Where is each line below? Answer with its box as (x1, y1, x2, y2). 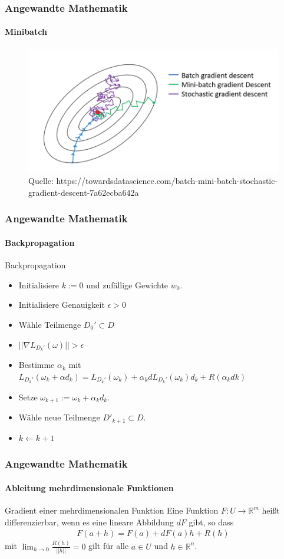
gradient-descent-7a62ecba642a (28, 186, 139, 198)
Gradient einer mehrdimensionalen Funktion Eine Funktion (5, 504, 219, 517)
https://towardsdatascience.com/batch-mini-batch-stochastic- (56, 175, 278, 187)
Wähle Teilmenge (18, 318, 81, 330)
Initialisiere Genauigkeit (18, 298, 105, 311)
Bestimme (18, 359, 55, 371)
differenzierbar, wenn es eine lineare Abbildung (5, 515, 174, 528)
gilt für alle (88, 540, 129, 552)
